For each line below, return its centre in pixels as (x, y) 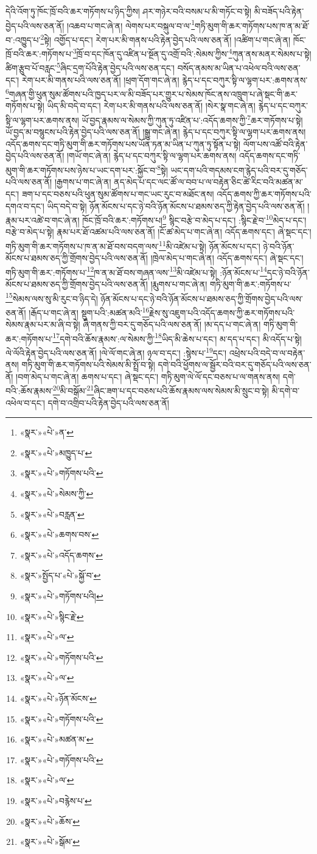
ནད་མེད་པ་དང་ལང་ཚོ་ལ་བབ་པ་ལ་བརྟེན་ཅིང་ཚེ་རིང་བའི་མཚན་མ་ (208, 182)
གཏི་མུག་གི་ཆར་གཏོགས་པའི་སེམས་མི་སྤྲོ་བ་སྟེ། (88, 365)
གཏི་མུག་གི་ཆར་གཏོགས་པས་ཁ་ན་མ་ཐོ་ (252, 25)
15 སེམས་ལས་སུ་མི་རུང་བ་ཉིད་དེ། (52, 297)
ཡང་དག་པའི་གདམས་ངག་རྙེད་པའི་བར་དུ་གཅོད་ (239, 170)
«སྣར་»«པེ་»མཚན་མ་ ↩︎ (57, 739)
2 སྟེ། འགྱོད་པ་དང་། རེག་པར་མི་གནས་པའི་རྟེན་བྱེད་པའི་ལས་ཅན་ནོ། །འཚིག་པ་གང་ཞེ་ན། (165, 38)
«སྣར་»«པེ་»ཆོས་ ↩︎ (50, 821)
